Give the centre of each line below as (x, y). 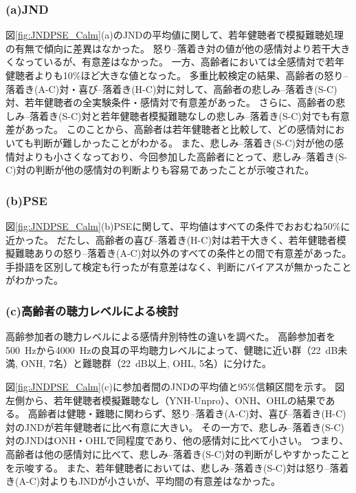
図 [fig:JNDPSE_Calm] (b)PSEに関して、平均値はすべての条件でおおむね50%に (178, 225)
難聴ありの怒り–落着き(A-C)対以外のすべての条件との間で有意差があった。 (183, 253)
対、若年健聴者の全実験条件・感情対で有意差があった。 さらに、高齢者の (171, 102)
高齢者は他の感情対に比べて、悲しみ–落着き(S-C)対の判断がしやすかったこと (178, 453)
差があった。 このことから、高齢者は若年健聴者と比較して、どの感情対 (166, 129)
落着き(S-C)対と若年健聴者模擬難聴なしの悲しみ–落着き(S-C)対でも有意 (189, 115)
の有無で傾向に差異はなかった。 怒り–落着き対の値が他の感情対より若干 (168, 48)
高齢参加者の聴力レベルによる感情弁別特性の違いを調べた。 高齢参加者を (171, 336)
